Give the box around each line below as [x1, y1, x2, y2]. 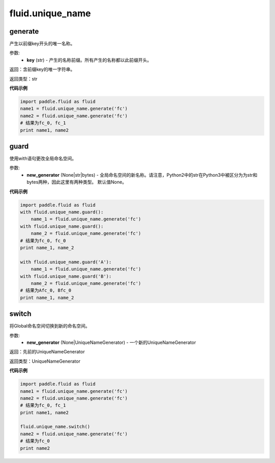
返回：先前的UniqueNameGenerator [9, 349, 85, 355]
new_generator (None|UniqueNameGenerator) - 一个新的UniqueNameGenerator [26, 339, 196, 345]
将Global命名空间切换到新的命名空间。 [9, 323, 90, 329]
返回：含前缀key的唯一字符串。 [9, 66, 75, 72]
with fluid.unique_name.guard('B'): [20, 273, 112, 279]
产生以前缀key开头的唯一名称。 [9, 41, 75, 47]
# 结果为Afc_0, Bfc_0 [20, 288, 71, 293]
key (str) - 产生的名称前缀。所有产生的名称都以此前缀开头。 [26, 57, 152, 63]
